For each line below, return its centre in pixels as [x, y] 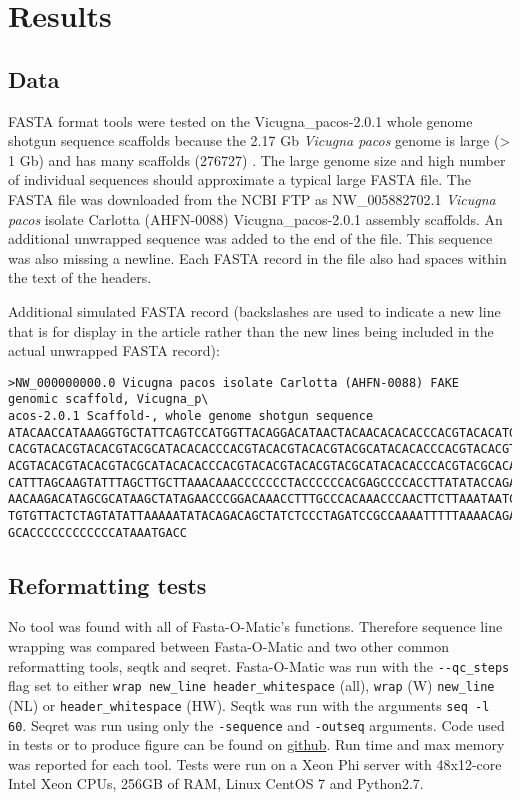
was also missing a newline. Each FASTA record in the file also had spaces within [257, 257]
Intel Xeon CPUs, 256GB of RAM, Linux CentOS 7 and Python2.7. [216, 783]
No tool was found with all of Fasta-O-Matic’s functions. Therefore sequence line [255, 626]
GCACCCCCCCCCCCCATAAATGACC [97, 532]
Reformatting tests [107, 584]
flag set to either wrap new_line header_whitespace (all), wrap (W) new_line [251, 685]
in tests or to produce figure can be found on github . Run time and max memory [256, 744]
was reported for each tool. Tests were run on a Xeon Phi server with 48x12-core [255, 763]
